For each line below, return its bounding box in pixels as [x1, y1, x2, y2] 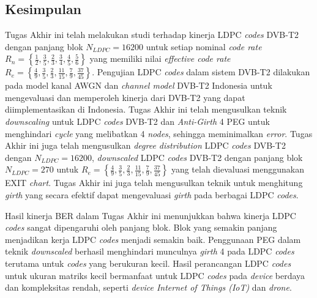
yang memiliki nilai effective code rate [89, 52, 231, 65]
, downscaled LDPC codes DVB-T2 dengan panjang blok [92, 151, 303, 163]
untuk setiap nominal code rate [146, 40, 262, 53]
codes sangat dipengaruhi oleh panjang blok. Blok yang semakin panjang [5, 221, 277, 234]
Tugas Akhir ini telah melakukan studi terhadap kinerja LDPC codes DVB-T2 [5, 28, 299, 40]
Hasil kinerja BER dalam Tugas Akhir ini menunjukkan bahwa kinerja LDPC [5, 209, 296, 222]
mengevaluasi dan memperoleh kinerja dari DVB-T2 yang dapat [5, 91, 245, 103]
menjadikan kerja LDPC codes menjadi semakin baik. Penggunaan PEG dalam [5, 233, 301, 245]
